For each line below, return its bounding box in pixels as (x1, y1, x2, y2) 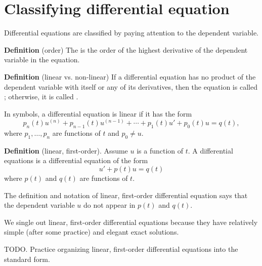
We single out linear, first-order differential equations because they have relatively (4, 216, 258, 227)
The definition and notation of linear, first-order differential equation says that (4, 189, 248, 200)
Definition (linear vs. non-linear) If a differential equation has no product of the (4, 71, 256, 82)
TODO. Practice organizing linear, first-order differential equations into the (4, 244, 238, 254)
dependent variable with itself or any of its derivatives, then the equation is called (4, 81, 257, 92)
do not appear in (83, 200, 136, 210)
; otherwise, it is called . (4, 91, 78, 102)
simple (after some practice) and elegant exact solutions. (4, 226, 179, 237)
